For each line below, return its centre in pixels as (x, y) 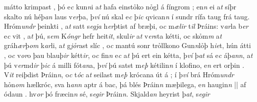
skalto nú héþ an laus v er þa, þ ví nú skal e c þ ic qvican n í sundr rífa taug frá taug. (127, 16)
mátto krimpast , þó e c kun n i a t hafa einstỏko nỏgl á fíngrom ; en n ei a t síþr (120, 6)
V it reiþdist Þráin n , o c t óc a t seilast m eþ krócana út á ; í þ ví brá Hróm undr (119, 75)
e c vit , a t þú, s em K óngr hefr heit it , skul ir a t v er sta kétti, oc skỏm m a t (113, 35)
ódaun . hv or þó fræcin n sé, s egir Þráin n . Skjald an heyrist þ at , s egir (107, 94)
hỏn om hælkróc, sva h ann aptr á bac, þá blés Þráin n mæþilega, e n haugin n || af (125, 84)
